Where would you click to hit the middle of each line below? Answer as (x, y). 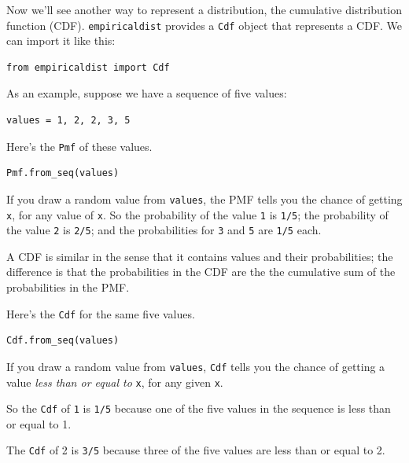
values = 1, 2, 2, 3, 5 (68, 121)
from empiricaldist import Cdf (88, 67)
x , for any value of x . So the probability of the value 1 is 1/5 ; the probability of (197, 214)
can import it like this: (61, 40)
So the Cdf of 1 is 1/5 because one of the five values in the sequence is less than (199, 408)
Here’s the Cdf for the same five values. (101, 313)
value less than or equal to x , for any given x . (115, 382)
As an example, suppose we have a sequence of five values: (147, 93)
